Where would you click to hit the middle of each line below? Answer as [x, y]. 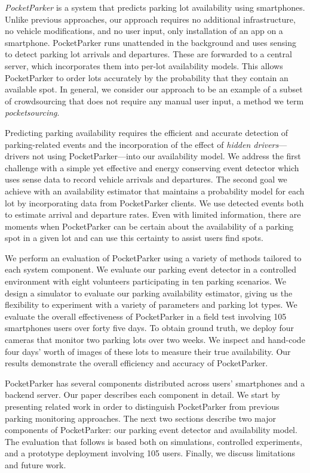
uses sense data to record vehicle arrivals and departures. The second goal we [146, 179]
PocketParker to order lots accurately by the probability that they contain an [147, 77]
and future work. [36, 464]
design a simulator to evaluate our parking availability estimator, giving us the [149, 293]
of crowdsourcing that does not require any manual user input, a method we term [154, 101]
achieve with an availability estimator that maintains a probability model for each [155, 191]
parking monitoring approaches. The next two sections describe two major [140, 418]
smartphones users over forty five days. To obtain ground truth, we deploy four [150, 328]
